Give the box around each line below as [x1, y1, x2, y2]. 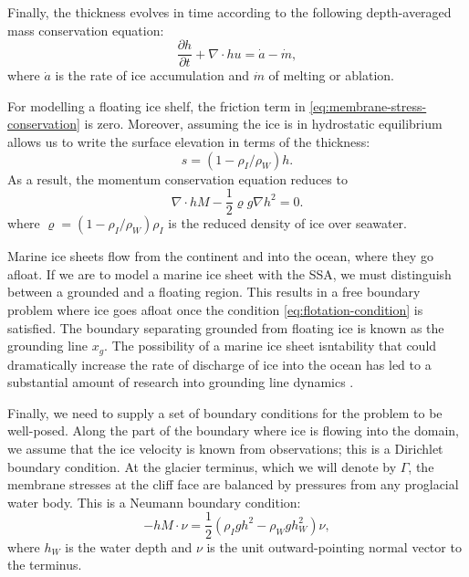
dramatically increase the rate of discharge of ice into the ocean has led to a [7, 354, 432, 373]
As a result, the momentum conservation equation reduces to [7, 169, 348, 188]
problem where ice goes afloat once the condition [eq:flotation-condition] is [7, 300, 423, 320]
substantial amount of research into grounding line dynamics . [7, 372, 354, 392]
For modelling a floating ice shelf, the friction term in [7, 96, 306, 115]
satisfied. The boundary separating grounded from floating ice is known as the [7, 318, 444, 337]
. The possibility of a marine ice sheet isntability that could [104, 336, 437, 355]
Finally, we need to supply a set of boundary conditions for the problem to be [7, 403, 443, 422]
